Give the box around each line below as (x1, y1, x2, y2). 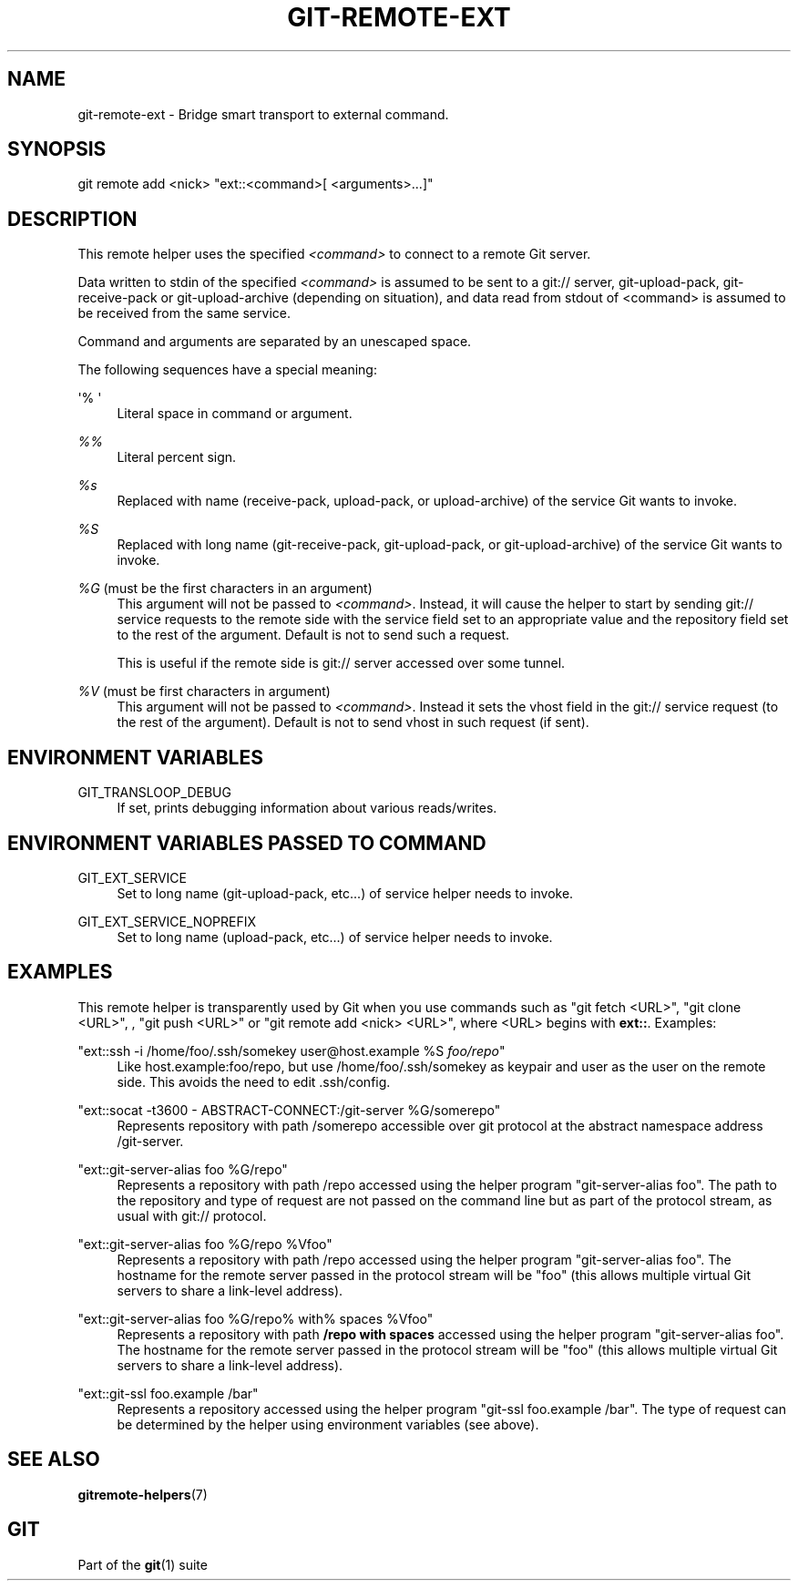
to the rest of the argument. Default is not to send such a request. (117, 627, 510, 643)
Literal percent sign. (117, 449, 237, 466)
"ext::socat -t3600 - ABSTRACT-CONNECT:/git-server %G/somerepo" (77, 1101, 501, 1118)
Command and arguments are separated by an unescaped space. (77, 333, 472, 350)
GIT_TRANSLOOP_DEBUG (77, 784, 231, 801)
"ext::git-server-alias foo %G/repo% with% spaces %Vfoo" (77, 1310, 434, 1327)
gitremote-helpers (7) (77, 1486, 208, 1502)
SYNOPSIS (7, 138, 107, 161)
